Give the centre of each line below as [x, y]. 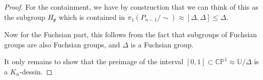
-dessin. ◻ [36, 71]
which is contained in [92, 17]
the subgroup [25, 17]
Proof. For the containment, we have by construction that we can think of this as [131, 7]
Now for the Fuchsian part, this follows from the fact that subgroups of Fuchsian [131, 34]
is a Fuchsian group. [162, 44]
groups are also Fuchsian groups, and [62, 44]
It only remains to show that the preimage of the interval [94, 61]
